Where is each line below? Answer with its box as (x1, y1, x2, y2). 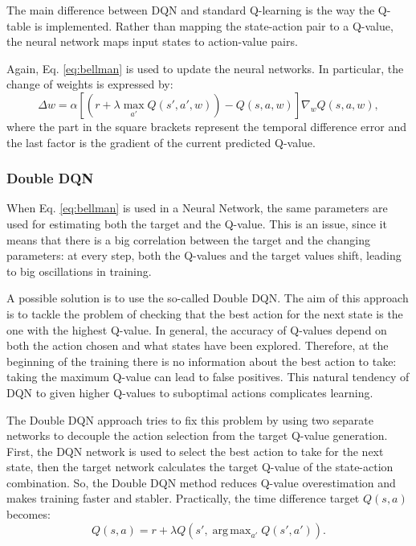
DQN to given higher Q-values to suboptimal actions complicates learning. (6, 384, 373, 400)
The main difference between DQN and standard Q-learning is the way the (6, 2, 375, 18)
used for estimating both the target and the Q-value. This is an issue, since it (6, 215, 387, 232)
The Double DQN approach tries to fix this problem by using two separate (6, 411, 374, 428)
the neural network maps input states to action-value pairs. (6, 33, 298, 50)
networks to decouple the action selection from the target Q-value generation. (6, 427, 388, 444)
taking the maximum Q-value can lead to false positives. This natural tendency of (6, 368, 410, 385)
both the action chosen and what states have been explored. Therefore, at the (6, 337, 389, 354)
